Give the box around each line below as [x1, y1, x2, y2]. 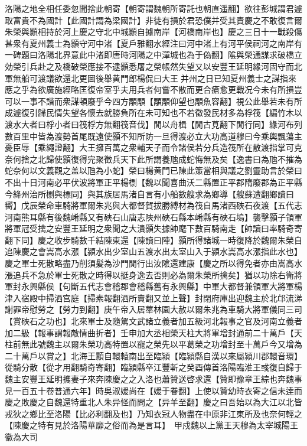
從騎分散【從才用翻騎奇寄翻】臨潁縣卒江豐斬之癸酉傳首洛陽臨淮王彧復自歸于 [5, 361, 302, 373]
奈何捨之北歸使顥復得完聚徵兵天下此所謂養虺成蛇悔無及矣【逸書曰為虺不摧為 [5, 152, 302, 165]
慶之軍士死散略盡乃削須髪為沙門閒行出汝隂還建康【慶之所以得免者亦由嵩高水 [5, 257, 302, 269]
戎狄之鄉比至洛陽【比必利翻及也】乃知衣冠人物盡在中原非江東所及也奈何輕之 [5, 407, 302, 419]
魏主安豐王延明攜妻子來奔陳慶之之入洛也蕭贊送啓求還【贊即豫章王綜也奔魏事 [5, 373, 302, 385]
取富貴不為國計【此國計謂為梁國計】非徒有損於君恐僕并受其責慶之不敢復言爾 [5, 14, 302, 26]
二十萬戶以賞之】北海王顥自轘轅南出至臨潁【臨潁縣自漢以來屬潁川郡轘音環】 [5, 349, 302, 362]
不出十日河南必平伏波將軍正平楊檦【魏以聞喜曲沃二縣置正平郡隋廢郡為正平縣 [5, 175, 302, 188]
